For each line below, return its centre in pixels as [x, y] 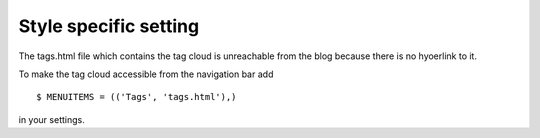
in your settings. [51, 119]
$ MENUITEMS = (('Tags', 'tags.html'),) [136, 97]
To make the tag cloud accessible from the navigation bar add [146, 74]
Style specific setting [109, 26]
